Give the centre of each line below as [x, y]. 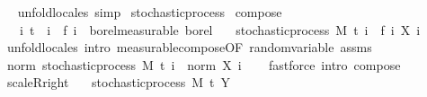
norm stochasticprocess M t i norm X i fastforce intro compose [204, 64]
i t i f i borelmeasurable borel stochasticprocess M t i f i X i [220, 29]
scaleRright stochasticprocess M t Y [118, 82]
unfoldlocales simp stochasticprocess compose [150, 12]
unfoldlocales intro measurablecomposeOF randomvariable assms [189, 47]
